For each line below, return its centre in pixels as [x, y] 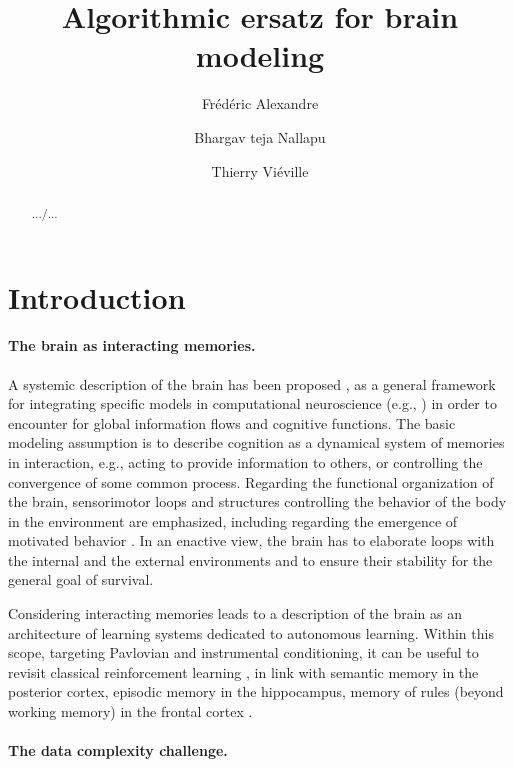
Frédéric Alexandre [260, 103]
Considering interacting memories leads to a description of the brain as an [235, 613]
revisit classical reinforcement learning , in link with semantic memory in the [243, 671]
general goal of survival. [81, 579]
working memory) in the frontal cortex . [130, 711]
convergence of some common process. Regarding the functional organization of [251, 481]
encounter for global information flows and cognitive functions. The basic [232, 422]
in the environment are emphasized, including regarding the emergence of [233, 520]
